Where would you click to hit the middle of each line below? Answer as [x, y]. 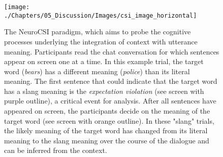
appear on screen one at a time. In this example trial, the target [104, 61]
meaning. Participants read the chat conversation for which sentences [112, 51]
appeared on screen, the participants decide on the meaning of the [107, 111]
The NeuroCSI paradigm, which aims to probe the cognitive [98, 32]
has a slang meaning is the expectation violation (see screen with [104, 91]
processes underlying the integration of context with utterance [101, 41]
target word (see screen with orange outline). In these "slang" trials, [109, 120]
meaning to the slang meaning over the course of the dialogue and [107, 140]
